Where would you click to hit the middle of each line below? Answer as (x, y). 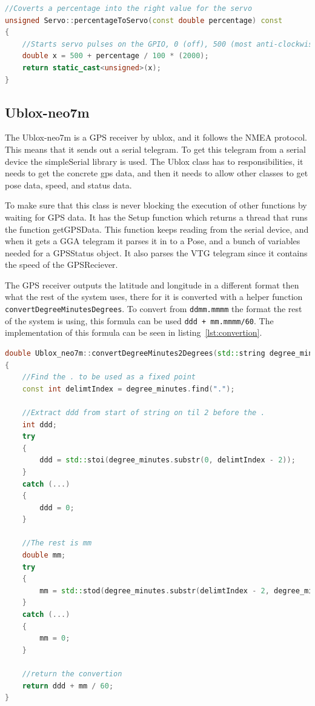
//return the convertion (72, 674)
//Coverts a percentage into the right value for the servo (129, 8)
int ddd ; (39, 425)
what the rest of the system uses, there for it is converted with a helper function (154, 297)
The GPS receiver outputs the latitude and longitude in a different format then (152, 285)
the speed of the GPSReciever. (61, 265)
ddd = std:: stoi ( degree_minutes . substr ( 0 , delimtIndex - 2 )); (167, 460)
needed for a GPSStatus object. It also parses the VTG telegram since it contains (156, 252)
